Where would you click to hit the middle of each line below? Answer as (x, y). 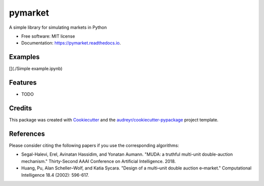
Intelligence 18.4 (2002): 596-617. (55, 175)
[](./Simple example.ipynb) (36, 69)
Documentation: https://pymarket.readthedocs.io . (71, 43)
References (27, 134)
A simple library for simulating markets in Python (58, 27)
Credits (21, 108)
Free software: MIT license (48, 36)
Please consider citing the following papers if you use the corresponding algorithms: (94, 145)
